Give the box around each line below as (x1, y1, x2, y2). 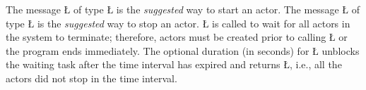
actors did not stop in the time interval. (6, 70, 177, 85)
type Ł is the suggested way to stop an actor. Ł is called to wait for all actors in (6, 15, 350, 30)
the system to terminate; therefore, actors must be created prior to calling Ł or (6, 30, 348, 44)
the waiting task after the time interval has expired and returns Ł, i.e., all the (6, 57, 342, 72)
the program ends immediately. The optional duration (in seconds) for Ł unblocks (6, 43, 360, 58)
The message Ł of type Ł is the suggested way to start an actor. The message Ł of (6, 2, 360, 16)
